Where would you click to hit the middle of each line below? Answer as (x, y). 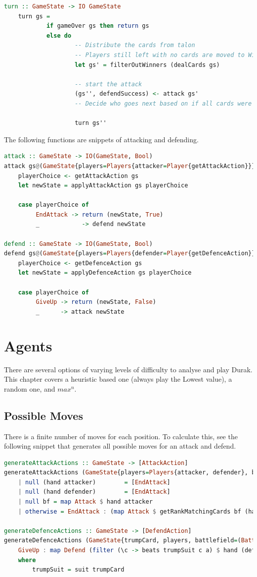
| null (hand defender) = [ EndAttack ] (94, 492)
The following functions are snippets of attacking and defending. (101, 139)
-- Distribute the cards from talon (135, 45)
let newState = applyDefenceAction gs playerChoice (105, 273)
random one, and (30, 388)
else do (59, 35)
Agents (28, 345)
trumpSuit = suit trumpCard (78, 570)
